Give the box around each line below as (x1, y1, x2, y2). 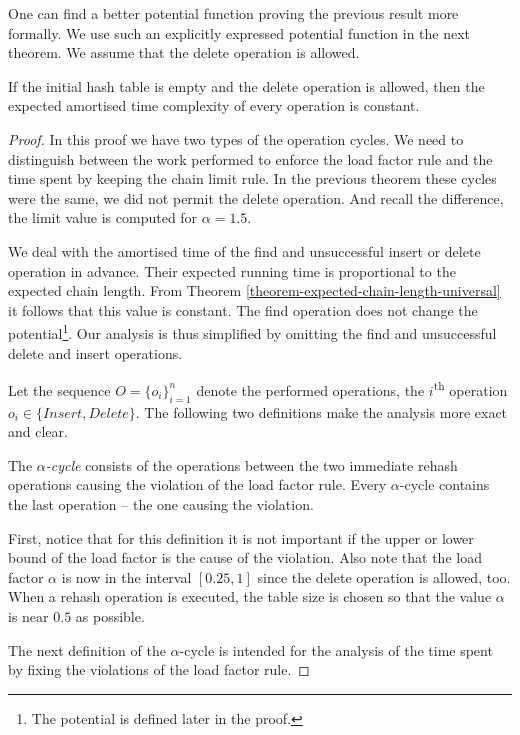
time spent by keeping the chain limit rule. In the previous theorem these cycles (8, 168, 497, 189)
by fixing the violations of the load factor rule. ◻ (8, 659, 310, 680)
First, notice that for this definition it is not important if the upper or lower (8, 527, 474, 548)
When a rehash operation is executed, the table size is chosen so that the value (8, 586, 492, 607)
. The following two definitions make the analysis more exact (135, 401, 508, 422)
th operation (433, 377, 508, 400)
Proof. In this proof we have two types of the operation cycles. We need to (8, 128, 464, 149)
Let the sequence (8, 379, 111, 400)
